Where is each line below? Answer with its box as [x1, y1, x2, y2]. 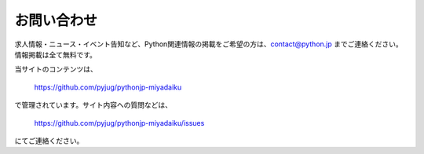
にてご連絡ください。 [14, 136, 84, 145]
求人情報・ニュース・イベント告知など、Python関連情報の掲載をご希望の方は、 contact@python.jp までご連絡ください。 [14, 39, 404, 49]
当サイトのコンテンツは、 [14, 64, 97, 74]
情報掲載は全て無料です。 [14, 49, 97, 59]
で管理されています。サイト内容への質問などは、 [14, 101, 173, 110]
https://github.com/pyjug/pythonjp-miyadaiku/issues [34, 118, 205, 127]
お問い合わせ [14, 12, 98, 29]
